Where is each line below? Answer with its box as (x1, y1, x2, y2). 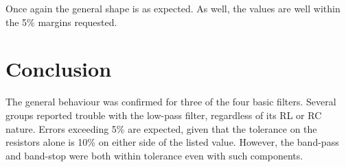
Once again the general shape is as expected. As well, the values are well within (5, 1, 341, 15)
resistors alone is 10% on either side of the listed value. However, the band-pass (5, 135, 339, 149)
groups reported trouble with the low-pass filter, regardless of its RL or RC (5, 107, 322, 122)
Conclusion (5, 55, 112, 83)
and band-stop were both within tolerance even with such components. (5, 148, 303, 162)
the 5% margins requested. (5, 14, 117, 29)
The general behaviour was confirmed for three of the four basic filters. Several (5, 94, 336, 109)
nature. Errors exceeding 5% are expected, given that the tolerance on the (5, 121, 317, 136)
